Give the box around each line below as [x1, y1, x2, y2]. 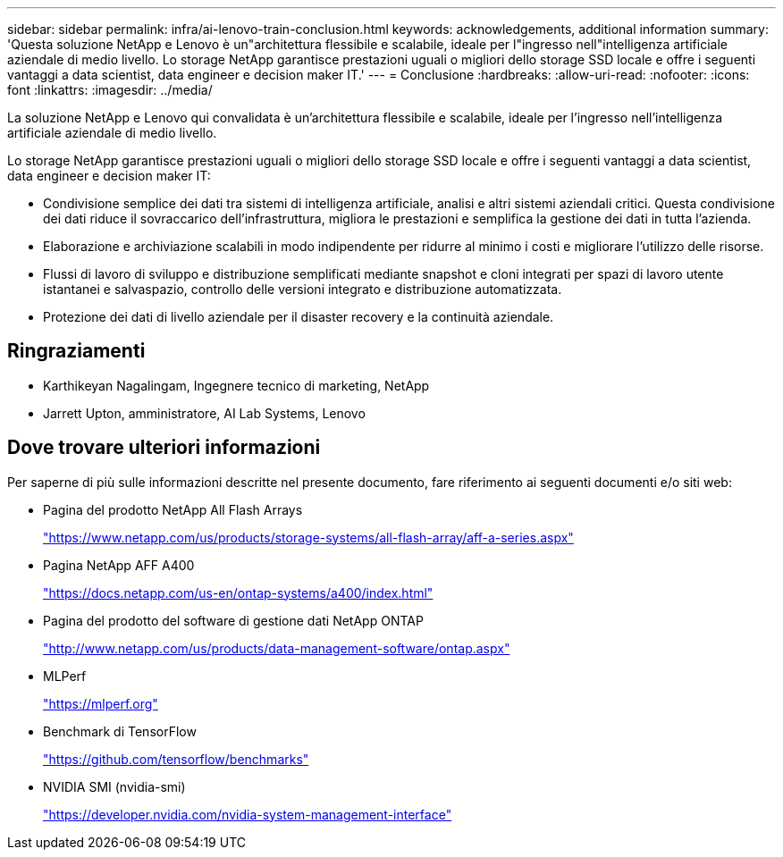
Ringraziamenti [7, 340, 146, 363]
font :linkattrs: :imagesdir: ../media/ [7, 82, 213, 97]
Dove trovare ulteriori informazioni [7, 436, 321, 459]
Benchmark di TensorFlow [43, 723, 197, 739]
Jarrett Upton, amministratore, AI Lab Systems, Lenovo [43, 405, 366, 421]
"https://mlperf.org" [43, 695, 158, 711]
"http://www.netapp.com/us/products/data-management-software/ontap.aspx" [43, 640, 510, 656]
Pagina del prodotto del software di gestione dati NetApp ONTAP [43, 612, 424, 628]
